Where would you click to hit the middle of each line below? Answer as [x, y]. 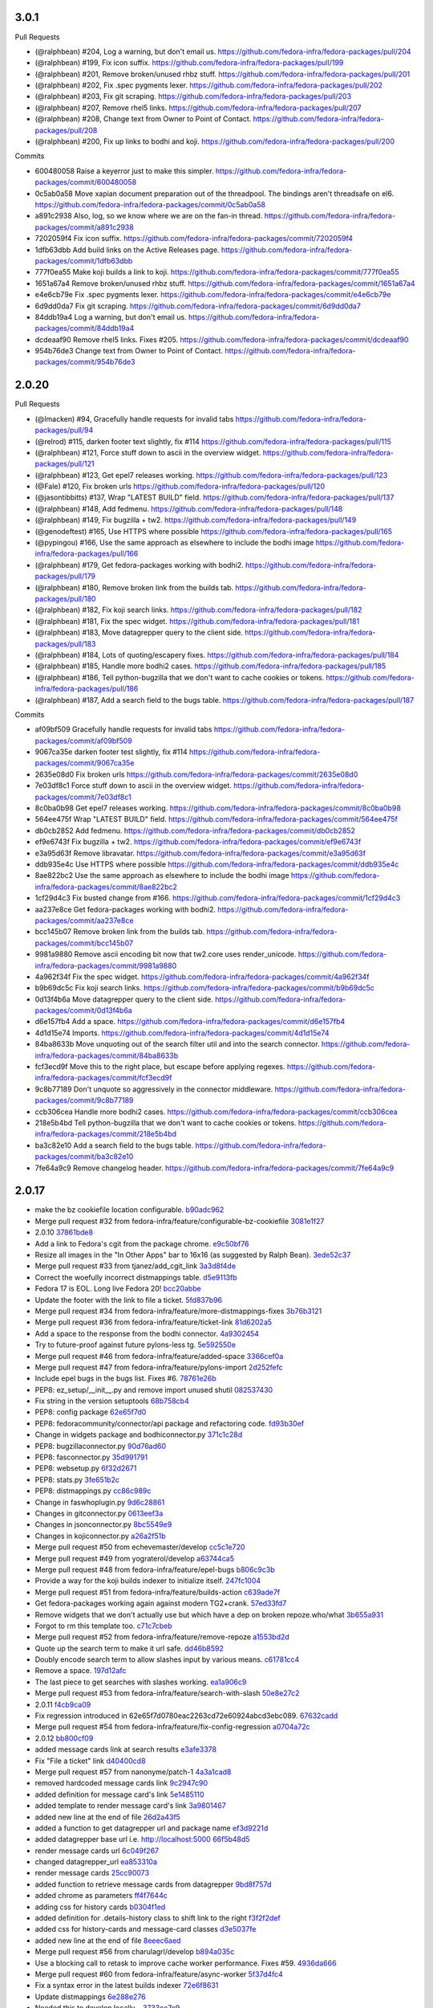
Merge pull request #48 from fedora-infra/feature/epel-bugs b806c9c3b [155, 1569]
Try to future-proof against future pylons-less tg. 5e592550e [136, 1345]
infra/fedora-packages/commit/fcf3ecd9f [103, 1078]
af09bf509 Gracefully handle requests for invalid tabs [123, 729]
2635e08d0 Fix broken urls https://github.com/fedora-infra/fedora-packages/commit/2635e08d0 [196, 774]
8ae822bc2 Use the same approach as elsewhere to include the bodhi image [162, 875]
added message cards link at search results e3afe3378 [125, 1749]
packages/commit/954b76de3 [85, 362]
